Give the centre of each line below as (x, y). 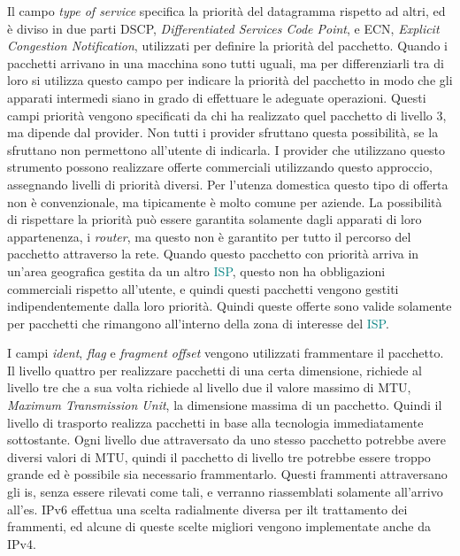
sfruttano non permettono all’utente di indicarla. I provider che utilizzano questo (226, 149)
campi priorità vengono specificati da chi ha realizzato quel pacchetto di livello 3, (227, 115)
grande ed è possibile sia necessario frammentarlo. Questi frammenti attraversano (227, 474)
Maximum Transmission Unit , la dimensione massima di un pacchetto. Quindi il (225, 405)
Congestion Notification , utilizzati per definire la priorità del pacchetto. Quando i (227, 46)
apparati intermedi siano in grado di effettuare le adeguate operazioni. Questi (217, 97)
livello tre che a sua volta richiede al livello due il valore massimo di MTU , (209, 387)
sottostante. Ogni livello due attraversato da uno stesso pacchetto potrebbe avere (227, 440)
